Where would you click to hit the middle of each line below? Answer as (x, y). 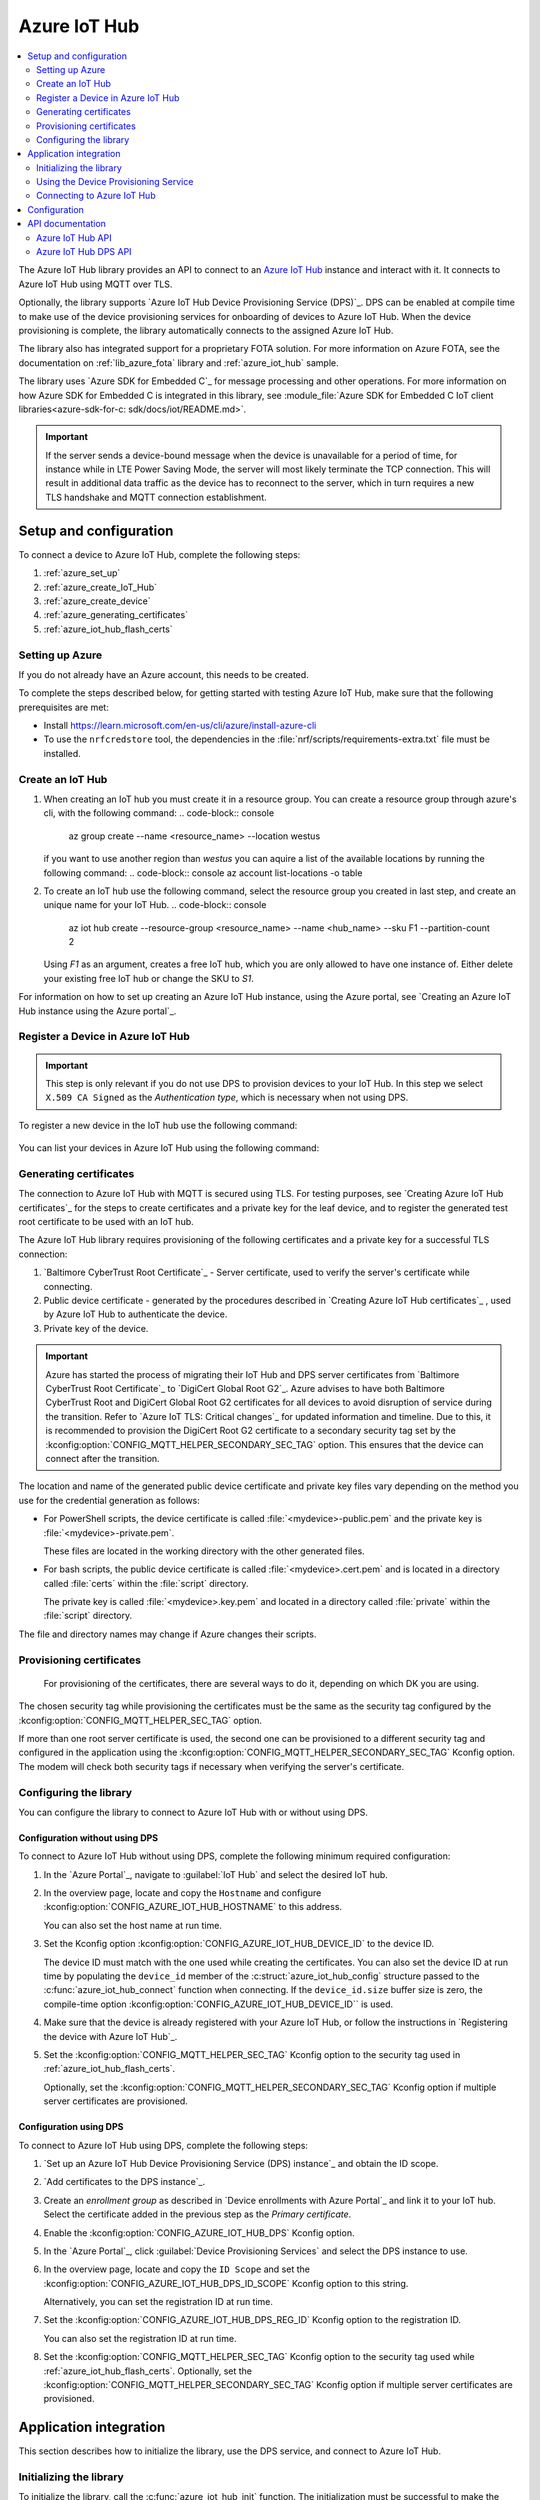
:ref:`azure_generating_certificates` (116, 615)
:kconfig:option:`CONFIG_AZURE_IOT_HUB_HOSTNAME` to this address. (193, 1907)
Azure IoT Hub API (74, 237)
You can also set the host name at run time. (132, 1925)
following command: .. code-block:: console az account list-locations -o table (203, 872)
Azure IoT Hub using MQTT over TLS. (95, 284)
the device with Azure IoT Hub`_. (110, 2036)
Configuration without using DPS (88, 1837)
